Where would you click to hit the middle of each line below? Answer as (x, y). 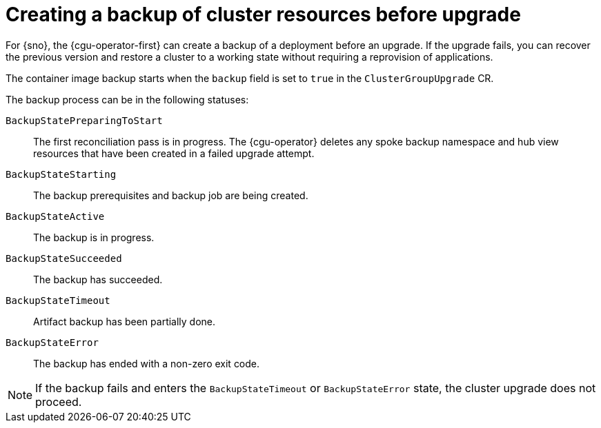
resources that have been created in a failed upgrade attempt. (174, 153)
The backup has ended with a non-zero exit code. (147, 363)
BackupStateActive (55, 216)
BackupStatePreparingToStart (84, 120)
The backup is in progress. (94, 237)
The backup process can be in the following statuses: (127, 99)
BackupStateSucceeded (64, 258)
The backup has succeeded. (98, 279)
